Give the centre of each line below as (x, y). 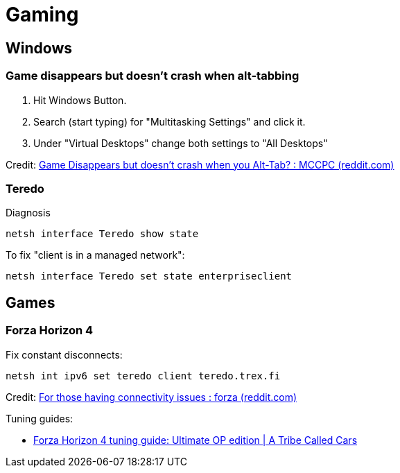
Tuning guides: (40, 418)
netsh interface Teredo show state (102, 234)
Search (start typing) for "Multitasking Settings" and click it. (169, 121)
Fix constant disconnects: (64, 354)
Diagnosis (28, 213)
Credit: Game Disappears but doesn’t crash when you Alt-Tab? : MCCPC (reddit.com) (200, 164)
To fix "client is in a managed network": (95, 255)
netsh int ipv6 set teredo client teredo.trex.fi (143, 376)
